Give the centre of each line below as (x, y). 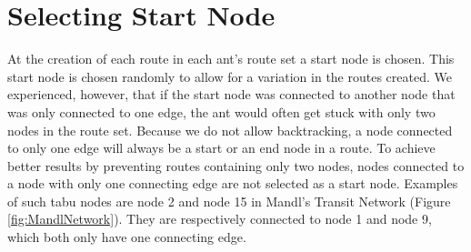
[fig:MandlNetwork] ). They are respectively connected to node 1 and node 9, (220, 219)
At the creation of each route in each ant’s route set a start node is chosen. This (231, 59)
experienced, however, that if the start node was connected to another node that (231, 94)
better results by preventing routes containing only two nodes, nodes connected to (236, 165)
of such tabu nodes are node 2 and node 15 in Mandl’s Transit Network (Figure (229, 201)
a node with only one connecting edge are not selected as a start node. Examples (233, 183)
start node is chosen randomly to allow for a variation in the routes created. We (230, 76)
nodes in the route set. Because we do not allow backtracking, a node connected (230, 130)
